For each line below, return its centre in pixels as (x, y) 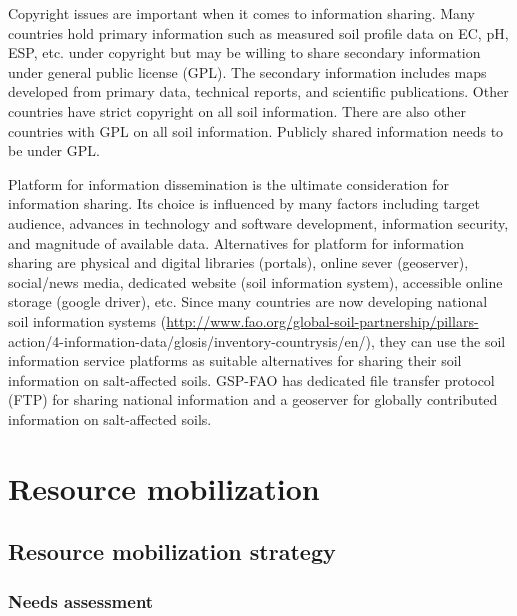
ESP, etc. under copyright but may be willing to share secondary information (244, 52)
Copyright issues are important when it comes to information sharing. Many (241, 13)
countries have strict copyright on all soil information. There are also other (237, 110)
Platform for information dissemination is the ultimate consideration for (228, 183)
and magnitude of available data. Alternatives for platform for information (236, 242)
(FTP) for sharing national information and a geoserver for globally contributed (253, 399)
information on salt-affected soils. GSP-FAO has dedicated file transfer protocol (251, 379)
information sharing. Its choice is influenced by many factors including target (244, 203)
